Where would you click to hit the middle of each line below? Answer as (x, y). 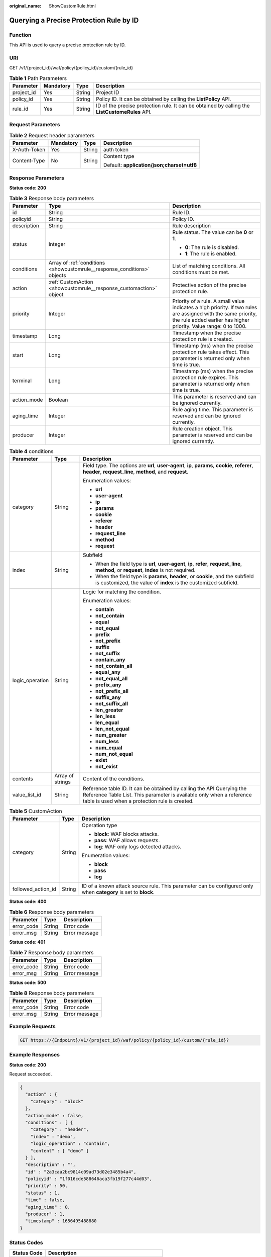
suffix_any (108, 697)
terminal (22, 381)
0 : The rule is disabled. (212, 247)
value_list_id (27, 795)
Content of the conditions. (114, 779)
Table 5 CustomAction (36, 811)
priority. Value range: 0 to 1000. (210, 326)
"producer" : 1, (45, 1214)
